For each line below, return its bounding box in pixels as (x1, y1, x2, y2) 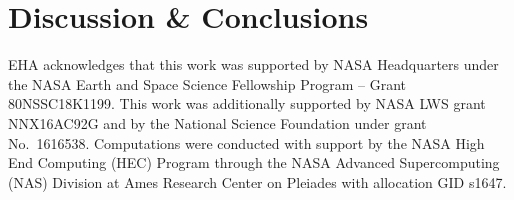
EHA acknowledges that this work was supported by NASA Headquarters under (8, 54, 499, 75)
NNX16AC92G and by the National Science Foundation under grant (8, 112, 427, 133)
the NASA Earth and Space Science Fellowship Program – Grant (8, 73, 406, 94)
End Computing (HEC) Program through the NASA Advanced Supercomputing (8, 152, 500, 173)
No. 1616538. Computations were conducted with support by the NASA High (8, 132, 485, 153)
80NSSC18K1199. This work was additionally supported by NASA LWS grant (8, 93, 486, 114)
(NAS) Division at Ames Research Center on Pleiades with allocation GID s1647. (8, 171, 507, 192)
